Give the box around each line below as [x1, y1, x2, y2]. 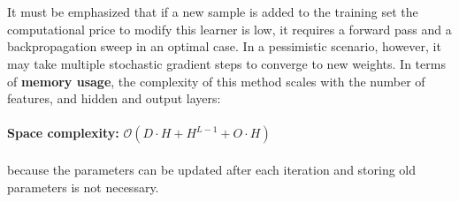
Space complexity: [7, 123, 119, 142]
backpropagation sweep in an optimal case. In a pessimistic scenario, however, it [7, 37, 441, 56]
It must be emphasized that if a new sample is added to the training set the [7, 3, 418, 21]
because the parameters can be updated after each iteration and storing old [7, 160, 417, 178]
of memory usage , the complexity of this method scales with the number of [7, 71, 425, 90]
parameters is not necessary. [7, 177, 159, 196]
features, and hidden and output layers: [7, 89, 221, 108]
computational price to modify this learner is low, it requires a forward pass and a [7, 19, 452, 38]
